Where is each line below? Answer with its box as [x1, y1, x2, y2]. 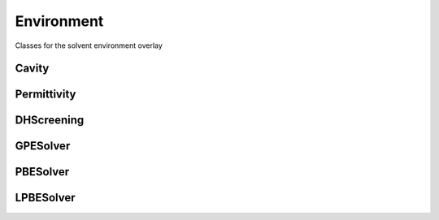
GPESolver [15, 139, 71, 153]
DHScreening [15, 114, 85, 127]
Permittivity [15, 88, 76, 101]
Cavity [15, 62, 50, 75]
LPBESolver [15, 191, 76, 205]
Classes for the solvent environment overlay [15, 41, 163, 50]
